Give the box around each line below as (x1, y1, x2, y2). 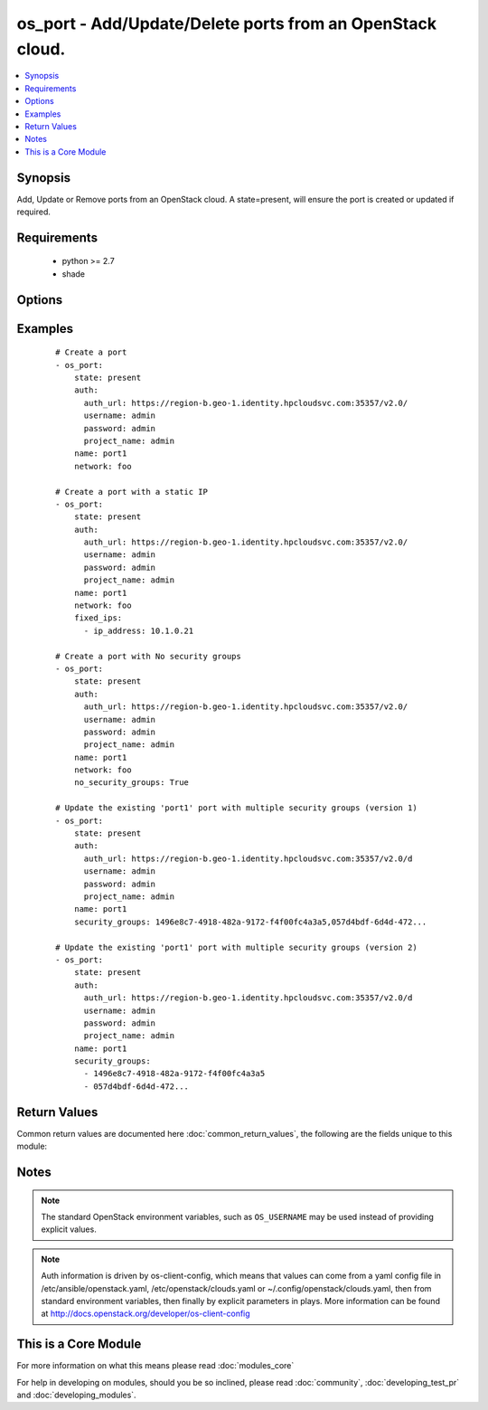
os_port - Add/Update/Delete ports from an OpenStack (16, 14, 437, 33)
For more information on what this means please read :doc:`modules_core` (16, 1360, 295, 1371)
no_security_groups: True (73, 778, 190, 788)
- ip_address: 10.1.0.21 (83, 625, 194, 636)
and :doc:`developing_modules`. (16, 1389, 136, 1400)
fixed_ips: (73, 613, 123, 623)
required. (16, 206, 52, 217)
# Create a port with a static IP (55, 487, 208, 497)
